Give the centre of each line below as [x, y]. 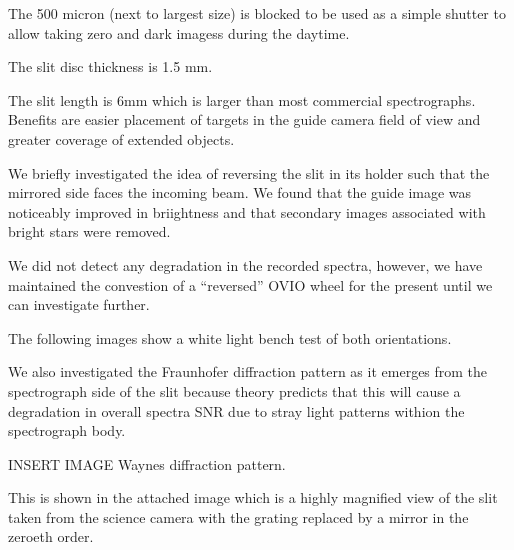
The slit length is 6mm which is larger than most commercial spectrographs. [242, 99]
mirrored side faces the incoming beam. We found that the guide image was [240, 192]
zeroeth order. [51, 536]
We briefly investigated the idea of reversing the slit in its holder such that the [249, 172]
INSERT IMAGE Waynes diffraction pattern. [147, 463]
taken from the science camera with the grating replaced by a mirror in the [238, 516]
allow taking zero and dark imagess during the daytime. [179, 32]
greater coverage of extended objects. [121, 138]
